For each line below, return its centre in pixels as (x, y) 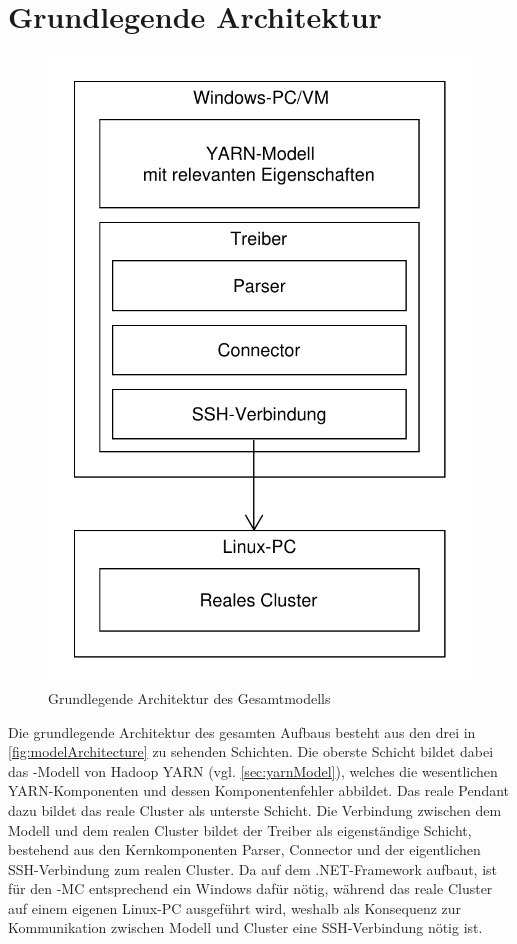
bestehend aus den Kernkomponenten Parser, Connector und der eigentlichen (244, 849)
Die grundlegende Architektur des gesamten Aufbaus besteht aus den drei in (242, 731)
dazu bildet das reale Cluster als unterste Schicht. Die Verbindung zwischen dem (255, 809)
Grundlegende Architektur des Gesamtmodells (189, 697)
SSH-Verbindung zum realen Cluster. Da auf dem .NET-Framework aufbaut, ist (253, 868)
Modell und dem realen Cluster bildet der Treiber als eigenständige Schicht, (240, 829)
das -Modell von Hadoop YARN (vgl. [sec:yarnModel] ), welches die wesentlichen (253, 770)
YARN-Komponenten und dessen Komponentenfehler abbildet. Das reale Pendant (259, 790)
